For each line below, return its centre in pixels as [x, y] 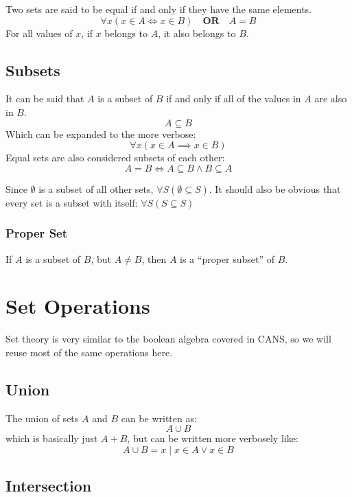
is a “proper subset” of [227, 258]
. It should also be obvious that [275, 188]
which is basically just [52, 438]
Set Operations [78, 306]
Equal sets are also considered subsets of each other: [115, 158]
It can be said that [45, 99]
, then [154, 258]
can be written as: [159, 418]
